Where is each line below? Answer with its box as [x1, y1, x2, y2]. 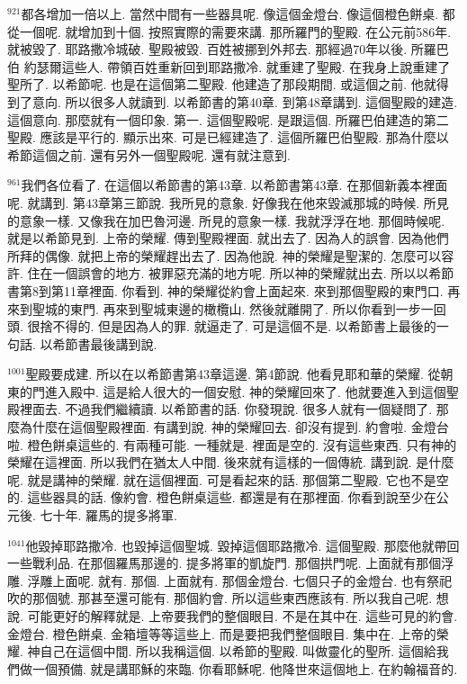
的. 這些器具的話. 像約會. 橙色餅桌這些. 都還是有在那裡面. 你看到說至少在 [7, 488, 436, 507]
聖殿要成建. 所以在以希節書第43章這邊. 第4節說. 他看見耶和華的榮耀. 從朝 [25, 364, 454, 383]
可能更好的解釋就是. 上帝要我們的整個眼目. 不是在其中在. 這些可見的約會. [27, 607, 458, 625]
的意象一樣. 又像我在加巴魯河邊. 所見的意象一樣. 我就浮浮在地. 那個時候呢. [7, 211, 445, 229]
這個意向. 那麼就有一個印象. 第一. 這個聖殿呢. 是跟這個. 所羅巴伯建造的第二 [7, 110, 449, 129]
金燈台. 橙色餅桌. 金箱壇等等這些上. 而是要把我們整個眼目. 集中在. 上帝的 [7, 624, 436, 643]
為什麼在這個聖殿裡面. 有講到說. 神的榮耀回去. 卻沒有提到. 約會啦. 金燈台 [19, 418, 449, 436]
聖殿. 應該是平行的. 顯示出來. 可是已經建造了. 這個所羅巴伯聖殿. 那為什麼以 [7, 128, 449, 147]
